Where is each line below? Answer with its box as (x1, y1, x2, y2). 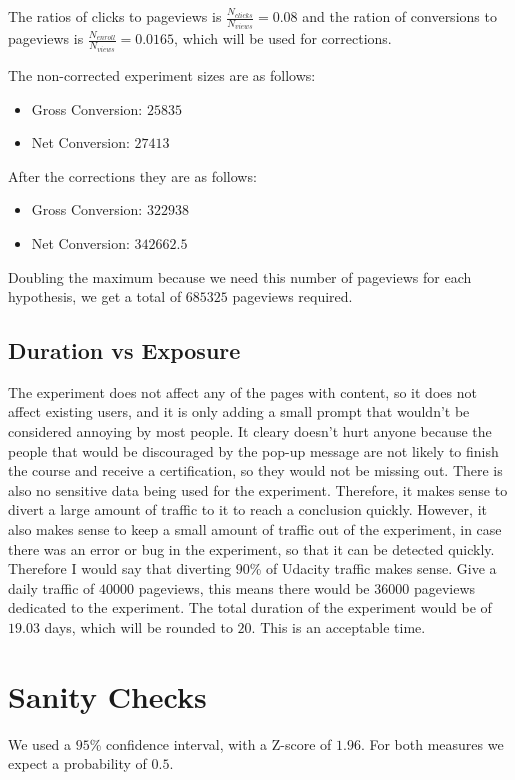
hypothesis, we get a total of (8, 286, 182, 307)
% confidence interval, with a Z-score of (89, 733, 332, 754)
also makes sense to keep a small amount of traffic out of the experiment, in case (8, 519, 502, 540)
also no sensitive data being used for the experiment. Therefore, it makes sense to (8, 479, 508, 500)
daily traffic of (8, 577, 95, 598)
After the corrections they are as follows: (8, 165, 257, 186)
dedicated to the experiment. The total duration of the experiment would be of (8, 597, 492, 618)
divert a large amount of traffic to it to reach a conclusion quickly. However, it (8, 499, 487, 520)
